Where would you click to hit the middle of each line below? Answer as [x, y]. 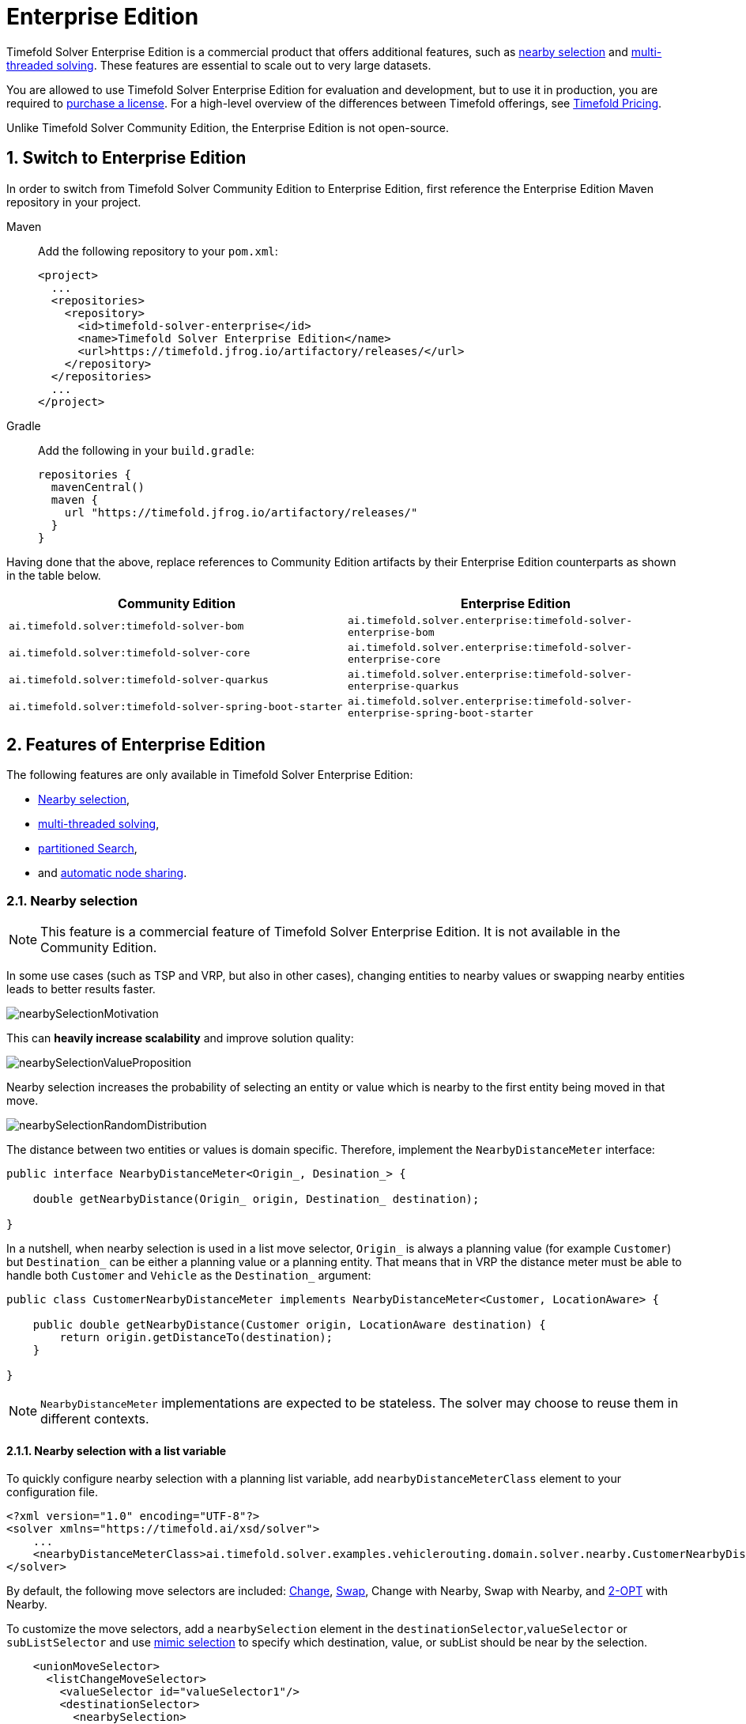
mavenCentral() [98, 487]
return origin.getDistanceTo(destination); [196, 1338]
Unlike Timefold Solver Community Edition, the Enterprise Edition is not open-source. [228, 127]
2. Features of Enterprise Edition [136, 745]
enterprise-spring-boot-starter [441, 713]
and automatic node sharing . [113, 873]
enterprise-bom [391, 632]
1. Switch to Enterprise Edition [126, 158]
